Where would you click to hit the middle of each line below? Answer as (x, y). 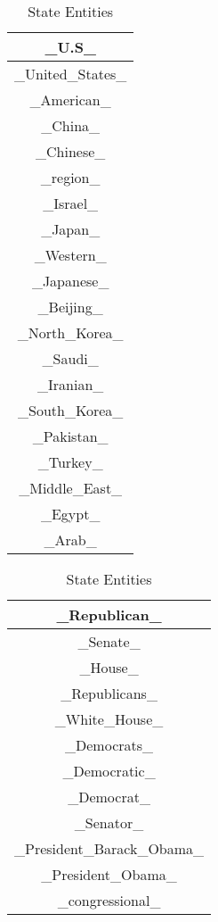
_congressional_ (109, 900)
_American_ (70, 100)
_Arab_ (70, 540)
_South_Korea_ (71, 410)
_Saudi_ (70, 358)
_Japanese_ (70, 281)
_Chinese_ (71, 151)
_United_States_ (71, 74)
